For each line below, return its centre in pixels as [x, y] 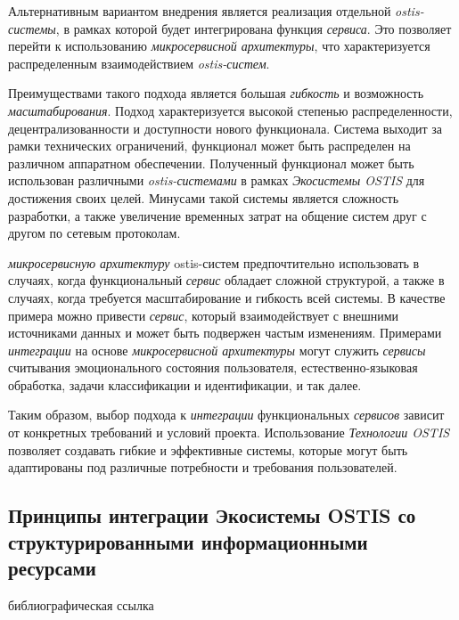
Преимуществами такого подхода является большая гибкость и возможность [216, 93]
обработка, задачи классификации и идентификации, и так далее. [185, 384]
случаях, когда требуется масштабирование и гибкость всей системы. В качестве [227, 297]
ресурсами [52, 568]
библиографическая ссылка [81, 604]
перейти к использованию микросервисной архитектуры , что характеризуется [219, 46]
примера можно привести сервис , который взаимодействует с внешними [204, 315]
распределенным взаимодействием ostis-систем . [139, 63]
